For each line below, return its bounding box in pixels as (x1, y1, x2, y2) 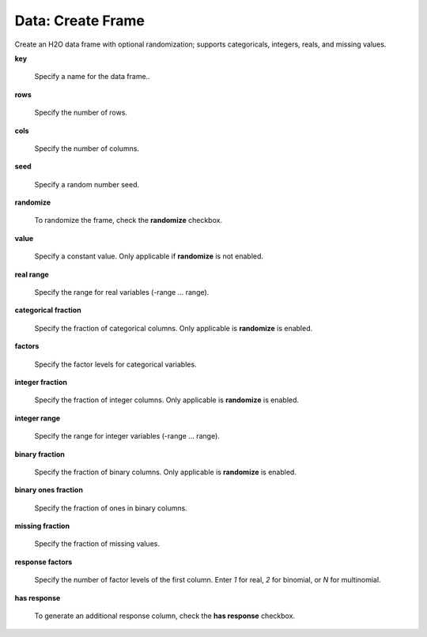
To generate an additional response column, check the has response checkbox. (34, 611, 296, 620)
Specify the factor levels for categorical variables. (34, 360, 197, 369)
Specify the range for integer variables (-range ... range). (34, 432, 221, 441)
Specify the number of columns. (34, 143, 140, 153)
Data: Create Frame (14, 12, 145, 29)
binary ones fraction (14, 485, 83, 495)
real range (14, 269, 49, 279)
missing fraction (14, 522, 70, 531)
